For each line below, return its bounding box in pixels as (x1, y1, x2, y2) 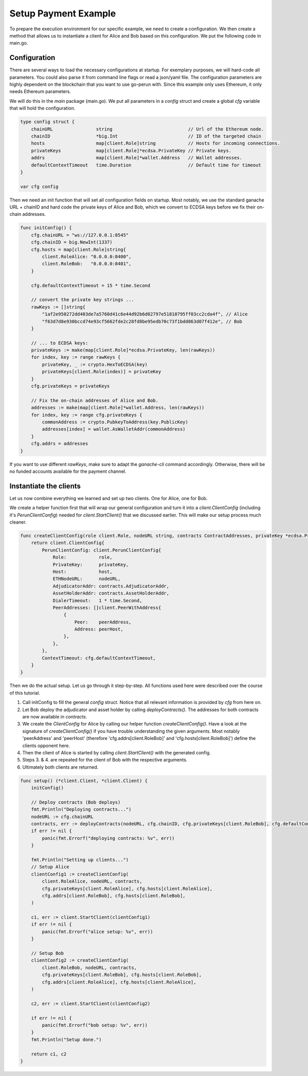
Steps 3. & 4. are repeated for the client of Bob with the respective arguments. (22, 757, 187, 763)
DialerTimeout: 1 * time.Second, (52, 598, 142, 603)
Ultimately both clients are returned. (22, 764, 99, 770)
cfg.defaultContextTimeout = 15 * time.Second (31, 283, 151, 288)
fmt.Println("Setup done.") (31, 1036, 102, 1043)
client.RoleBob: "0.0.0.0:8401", (42, 261, 132, 267)
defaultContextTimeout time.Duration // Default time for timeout (31, 162, 261, 168)
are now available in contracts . (22, 713, 87, 719)
